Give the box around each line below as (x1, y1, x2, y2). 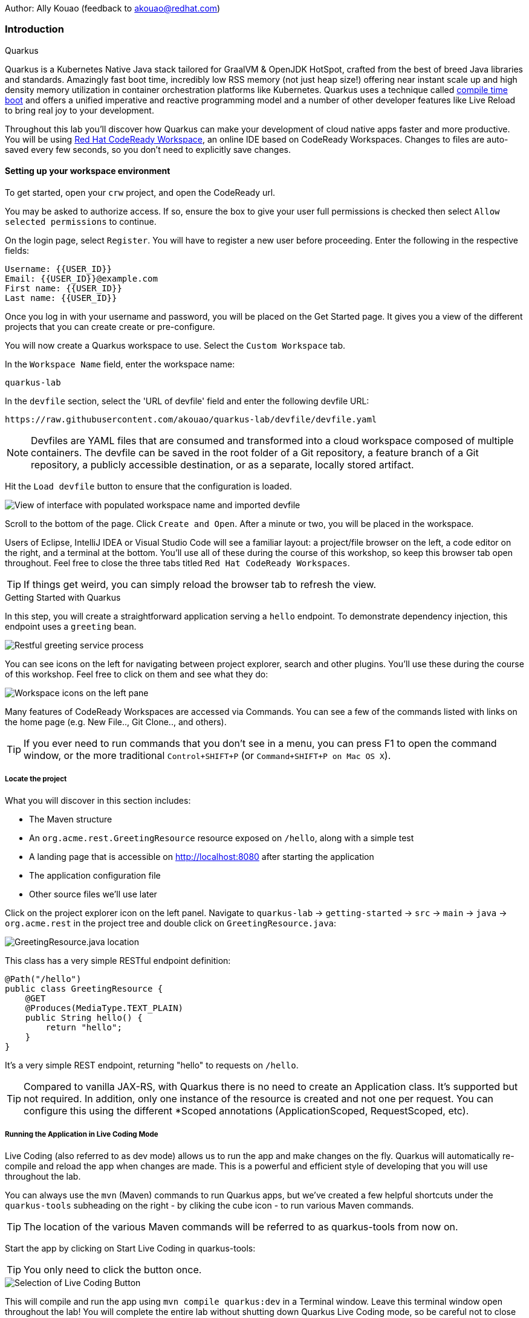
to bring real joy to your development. (5, 105, 154, 115)
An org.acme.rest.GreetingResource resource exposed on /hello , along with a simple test (29, 832, 414, 843)
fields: (5, 245, 30, 256)
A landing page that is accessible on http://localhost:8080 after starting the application (29, 851, 374, 862)
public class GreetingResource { (5, 983, 163, 993)
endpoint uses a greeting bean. (5, 621, 137, 632)
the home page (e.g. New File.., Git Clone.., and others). (5, 716, 227, 727)
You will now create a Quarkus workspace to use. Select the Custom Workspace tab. (5, 340, 346, 350)
